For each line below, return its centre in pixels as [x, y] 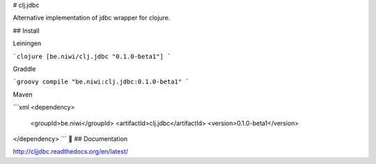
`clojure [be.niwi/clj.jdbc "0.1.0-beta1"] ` [92, 56]
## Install [26, 31]
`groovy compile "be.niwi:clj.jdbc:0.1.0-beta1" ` [101, 82]
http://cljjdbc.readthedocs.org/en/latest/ [71, 151]
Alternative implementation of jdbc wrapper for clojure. [92, 18]
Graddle [24, 69]
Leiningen [27, 43]
